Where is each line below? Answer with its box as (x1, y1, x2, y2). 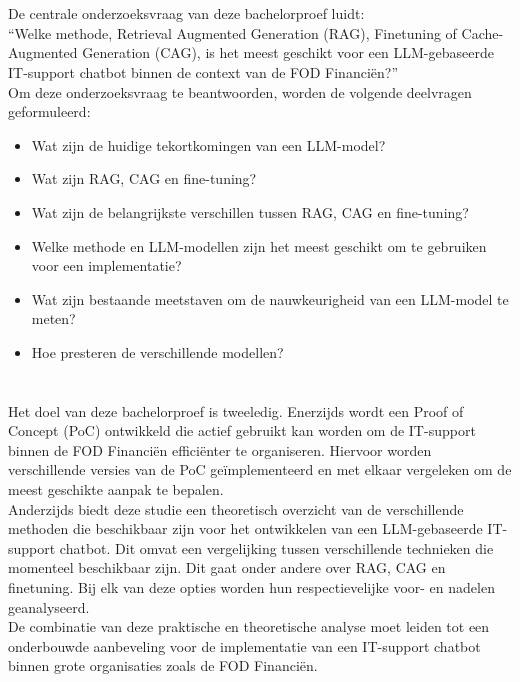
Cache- (461, 22, 504, 43)
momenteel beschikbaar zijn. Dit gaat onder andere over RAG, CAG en (8, 557, 446, 578)
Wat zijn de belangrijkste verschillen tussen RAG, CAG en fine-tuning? (31, 201, 469, 222)
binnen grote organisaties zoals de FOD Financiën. (8, 655, 318, 676)
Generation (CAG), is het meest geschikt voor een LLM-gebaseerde (82, 42, 494, 63)
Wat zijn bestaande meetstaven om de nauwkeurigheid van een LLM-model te (31, 288, 509, 309)
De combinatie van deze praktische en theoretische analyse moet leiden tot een (8, 616, 490, 637)
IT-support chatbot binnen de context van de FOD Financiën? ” (8, 61, 398, 82)
